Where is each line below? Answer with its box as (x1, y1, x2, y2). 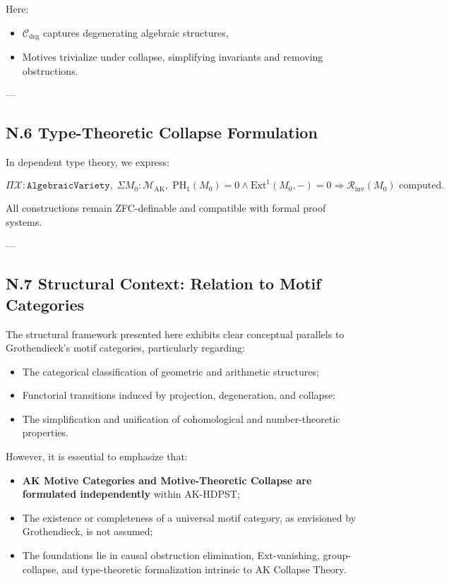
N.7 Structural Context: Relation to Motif (6, 272, 321, 294)
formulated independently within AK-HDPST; (22, 486, 240, 501)
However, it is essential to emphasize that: (6, 449, 188, 464)
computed (399, 181, 442, 191)
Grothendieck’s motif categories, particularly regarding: (6, 340, 245, 355)
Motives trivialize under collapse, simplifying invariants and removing (22, 49, 323, 64)
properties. (22, 425, 68, 440)
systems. (6, 214, 42, 229)
